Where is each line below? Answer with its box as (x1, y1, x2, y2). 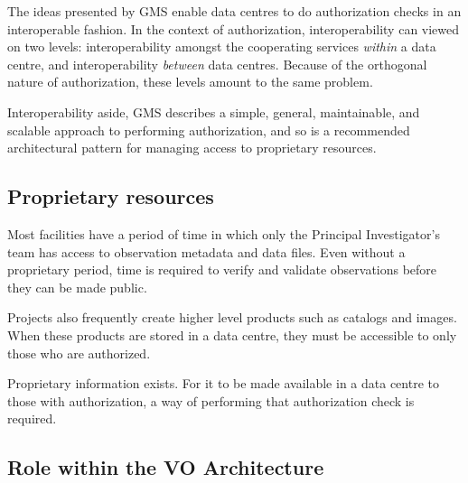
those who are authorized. (7, 343, 151, 362)
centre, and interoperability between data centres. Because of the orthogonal (7, 54, 427, 73)
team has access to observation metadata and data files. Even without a (7, 242, 406, 261)
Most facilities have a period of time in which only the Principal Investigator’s (7, 224, 440, 243)
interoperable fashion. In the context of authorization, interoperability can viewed (7, 19, 460, 38)
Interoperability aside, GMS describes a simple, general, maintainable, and (7, 102, 420, 121)
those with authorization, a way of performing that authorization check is (7, 391, 415, 410)
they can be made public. (7, 277, 147, 296)
